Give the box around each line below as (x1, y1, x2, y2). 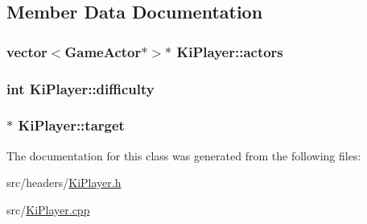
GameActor (64, 41, 142, 61)
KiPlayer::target (18, 115, 125, 135)
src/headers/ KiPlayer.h (6, 174, 122, 191)
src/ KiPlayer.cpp (6, 201, 90, 218)
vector (6, 41, 47, 61)
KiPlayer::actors (176, 41, 283, 61)
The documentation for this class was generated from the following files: (6, 147, 361, 164)
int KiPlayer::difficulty (6, 78, 155, 98)
